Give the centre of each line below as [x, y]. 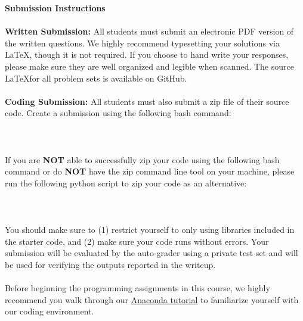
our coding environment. [50, 311]
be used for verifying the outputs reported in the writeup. [110, 265]
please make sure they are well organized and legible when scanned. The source [149, 66]
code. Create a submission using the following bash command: [118, 113]
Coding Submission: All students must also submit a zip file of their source [147, 101]
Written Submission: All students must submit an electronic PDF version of [149, 31]
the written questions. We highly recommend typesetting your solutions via [142, 43]
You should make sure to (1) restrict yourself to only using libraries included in [150, 230]
